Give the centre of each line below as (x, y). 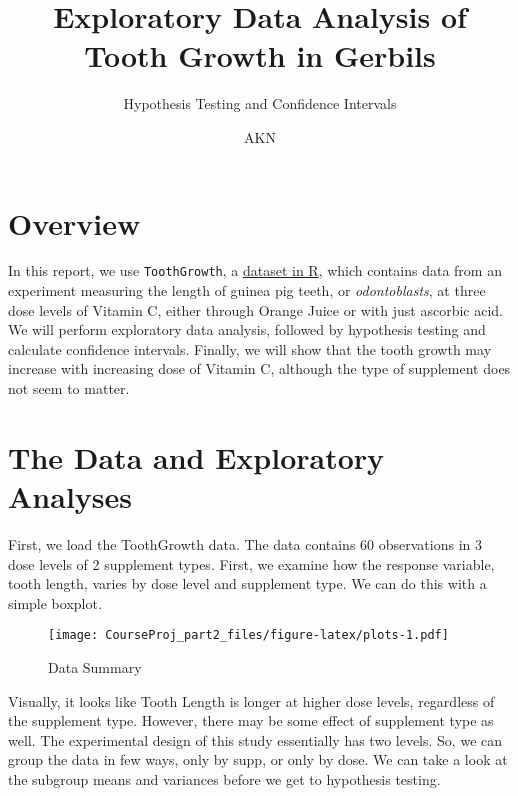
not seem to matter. (69, 388)
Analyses (70, 496)
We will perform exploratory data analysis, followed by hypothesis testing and (247, 329)
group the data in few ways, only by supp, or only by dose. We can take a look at (258, 759)
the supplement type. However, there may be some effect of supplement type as (251, 720)
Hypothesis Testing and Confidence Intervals (260, 103)
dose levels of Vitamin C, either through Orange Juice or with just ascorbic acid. (255, 309)
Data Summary (95, 667)
